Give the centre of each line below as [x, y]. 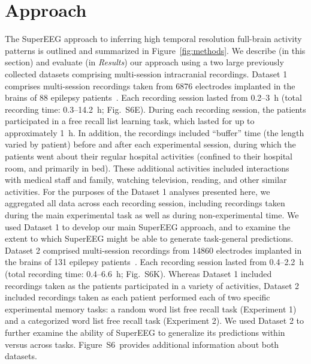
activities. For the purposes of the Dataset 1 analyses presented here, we [138, 191]
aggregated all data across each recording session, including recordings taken [145, 203]
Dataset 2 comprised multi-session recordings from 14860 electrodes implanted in [153, 250]
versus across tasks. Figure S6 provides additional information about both [142, 344]
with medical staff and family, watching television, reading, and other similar [146, 180]
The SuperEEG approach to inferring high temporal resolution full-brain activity [153, 39]
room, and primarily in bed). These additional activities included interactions [147, 168]
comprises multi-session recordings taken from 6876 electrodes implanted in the [150, 85]
